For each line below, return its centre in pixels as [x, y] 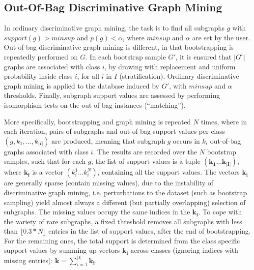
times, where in [224, 121]
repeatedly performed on [41, 56]
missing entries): [28, 260]
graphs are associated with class [52, 66]
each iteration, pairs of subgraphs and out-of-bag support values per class [114, 131]
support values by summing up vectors [62, 250]
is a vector [48, 172]
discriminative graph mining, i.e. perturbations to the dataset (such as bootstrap [126, 192]
